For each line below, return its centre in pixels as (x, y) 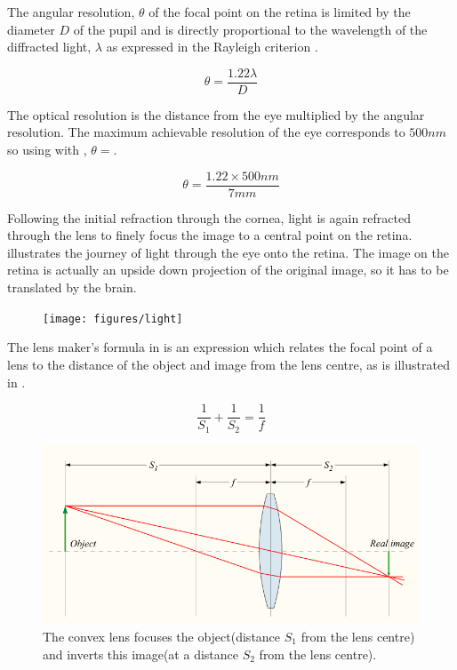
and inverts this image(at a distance (140, 654)
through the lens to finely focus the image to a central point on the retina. (210, 235)
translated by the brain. (72, 287)
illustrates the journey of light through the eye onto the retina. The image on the (228, 252)
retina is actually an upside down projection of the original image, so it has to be (228, 270)
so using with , (47, 150)
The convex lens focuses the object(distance (162, 637)
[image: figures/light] (113, 319)
